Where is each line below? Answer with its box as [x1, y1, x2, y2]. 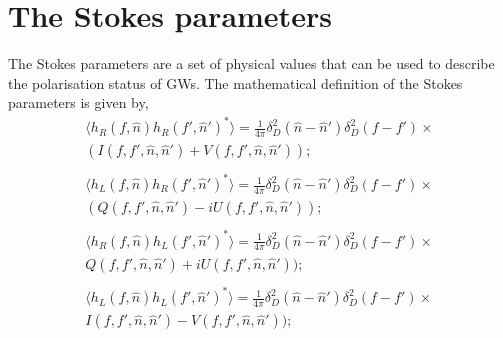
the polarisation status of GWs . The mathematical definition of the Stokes [8, 72, 463, 93]
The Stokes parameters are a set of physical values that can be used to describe [8, 53, 495, 74]
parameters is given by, [8, 92, 149, 113]
